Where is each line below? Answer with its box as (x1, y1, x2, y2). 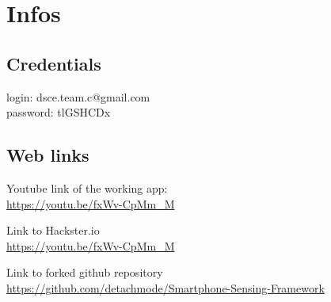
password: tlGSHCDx (6, 104, 111, 120)
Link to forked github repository (6, 264, 163, 281)
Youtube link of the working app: (6, 179, 168, 196)
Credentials (6, 51, 101, 75)
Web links (6, 143, 89, 167)
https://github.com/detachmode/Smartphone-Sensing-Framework (6, 279, 325, 296)
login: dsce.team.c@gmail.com (6, 88, 150, 105)
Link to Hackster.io (6, 222, 100, 239)
